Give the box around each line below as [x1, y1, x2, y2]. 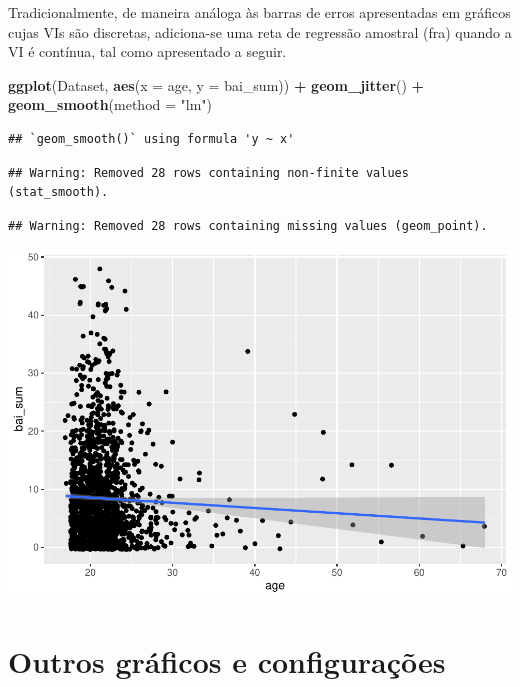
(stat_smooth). [8, 185, 109, 200]
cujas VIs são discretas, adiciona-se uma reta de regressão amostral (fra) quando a [8, 21, 512, 42]
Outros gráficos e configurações [8, 641, 446, 682]
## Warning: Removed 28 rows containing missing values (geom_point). [8, 218, 488, 233]
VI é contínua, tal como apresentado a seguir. [8, 41, 287, 62]
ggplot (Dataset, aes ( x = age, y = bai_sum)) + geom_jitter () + [8, 74, 425, 95]
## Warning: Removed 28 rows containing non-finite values [8, 165, 409, 180]
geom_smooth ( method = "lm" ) [8, 94, 213, 115]
